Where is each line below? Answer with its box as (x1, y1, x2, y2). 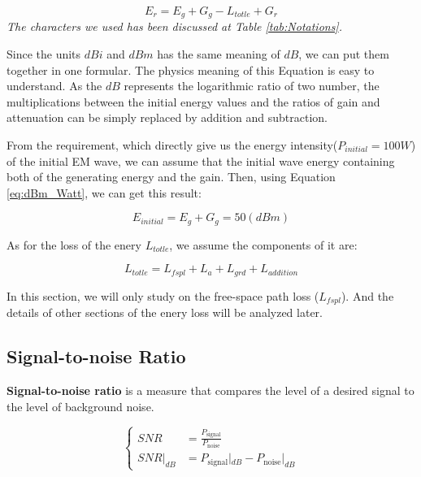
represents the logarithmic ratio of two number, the (124, 77, 380, 94)
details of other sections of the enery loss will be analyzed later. (7, 304, 323, 321)
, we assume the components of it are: (169, 236, 358, 253)
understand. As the (7, 77, 102, 94)
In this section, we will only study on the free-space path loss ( (7, 287, 319, 304)
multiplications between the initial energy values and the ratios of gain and (7, 93, 380, 110)
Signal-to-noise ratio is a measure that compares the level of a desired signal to (7, 382, 414, 399)
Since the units (7, 46, 81, 63)
